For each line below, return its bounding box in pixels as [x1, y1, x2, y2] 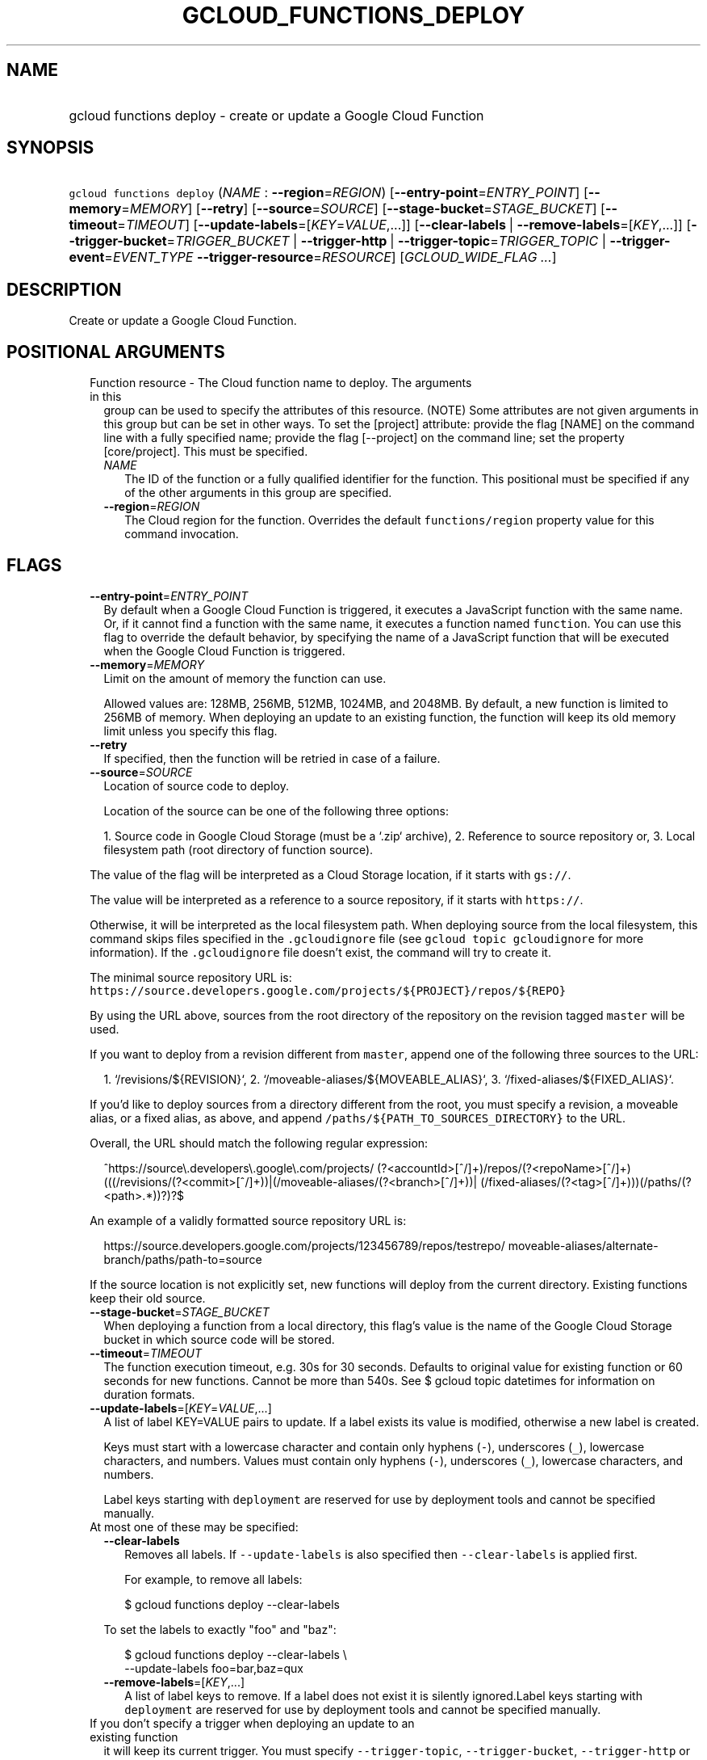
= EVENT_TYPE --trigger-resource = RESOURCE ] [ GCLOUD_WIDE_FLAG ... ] [104, 249, 557, 266]
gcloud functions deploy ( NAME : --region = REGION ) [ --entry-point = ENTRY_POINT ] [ [69, 184, 588, 201]
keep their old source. [90, 1291, 206, 1305]
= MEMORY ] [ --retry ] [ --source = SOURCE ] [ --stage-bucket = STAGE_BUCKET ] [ [121, 200, 605, 217]
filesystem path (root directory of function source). [103, 842, 374, 857]
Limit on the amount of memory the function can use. [103, 671, 387, 685]
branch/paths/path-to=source [103, 1252, 262, 1266]
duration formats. [103, 1387, 195, 1401]
